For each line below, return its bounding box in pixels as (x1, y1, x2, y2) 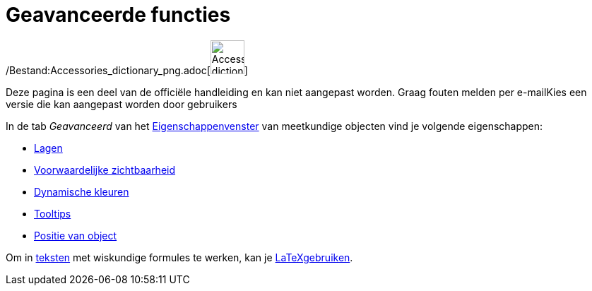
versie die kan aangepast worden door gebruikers (6, 97, 237, 110)
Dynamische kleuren (34, 185, 129, 198)
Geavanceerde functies (6, 3, 231, 27)
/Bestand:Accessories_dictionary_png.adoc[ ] (6, 64, 248, 76)
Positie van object (34, 229, 117, 242)
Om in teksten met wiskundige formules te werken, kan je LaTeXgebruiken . (6, 251, 353, 263)
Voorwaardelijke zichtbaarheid (34, 163, 176, 176)
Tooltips (34, 207, 71, 220)
